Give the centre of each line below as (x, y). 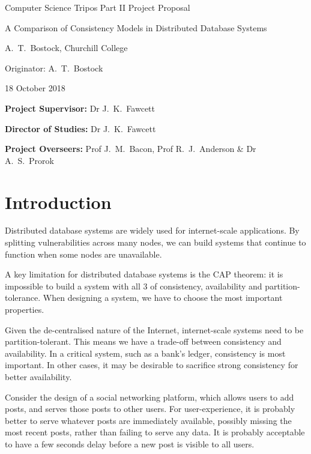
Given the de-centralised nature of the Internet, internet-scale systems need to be (154, 329)
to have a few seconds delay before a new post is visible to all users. (130, 443)
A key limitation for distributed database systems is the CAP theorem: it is (144, 274)
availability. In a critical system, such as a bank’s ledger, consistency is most (145, 353)
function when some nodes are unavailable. (83, 254)
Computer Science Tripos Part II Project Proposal (98, 7)
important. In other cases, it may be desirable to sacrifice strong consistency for (152, 365)
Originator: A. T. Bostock (54, 68)
